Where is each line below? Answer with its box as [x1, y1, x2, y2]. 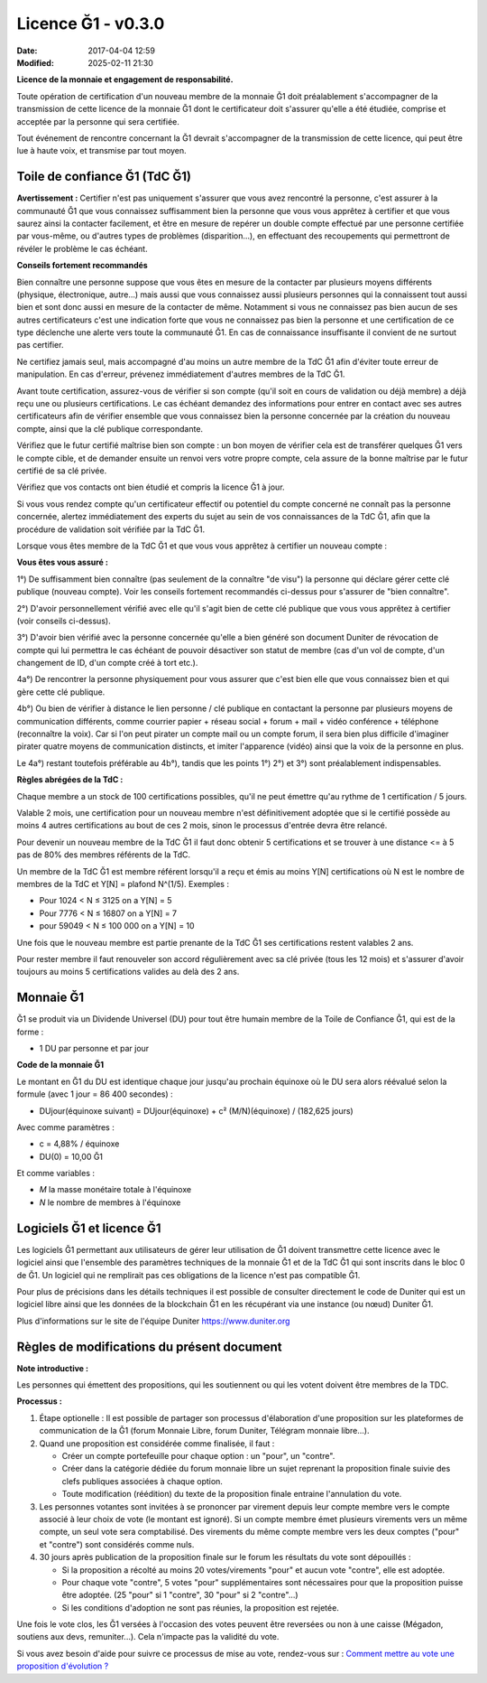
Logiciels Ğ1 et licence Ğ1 [16, 1220, 161, 1236]
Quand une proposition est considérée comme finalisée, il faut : [39, 1437, 275, 1449]
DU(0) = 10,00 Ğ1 [39, 1151, 104, 1162]
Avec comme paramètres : [16, 1121, 115, 1133]
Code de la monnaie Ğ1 [16, 1060, 105, 1071]
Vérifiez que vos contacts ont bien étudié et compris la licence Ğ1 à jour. [16, 482, 285, 492]
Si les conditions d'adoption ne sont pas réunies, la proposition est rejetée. [61, 1602, 340, 1613]
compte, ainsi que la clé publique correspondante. [16, 423, 203, 434]
